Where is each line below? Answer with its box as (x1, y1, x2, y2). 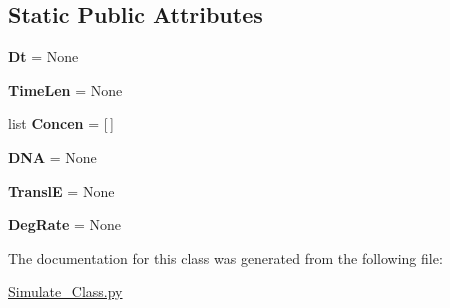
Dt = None (8, 46, 79, 67)
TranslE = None (8, 180, 115, 201)
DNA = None (8, 146, 97, 167)
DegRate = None (8, 214, 122, 235)
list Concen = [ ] (8, 113, 114, 134)
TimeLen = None (8, 79, 123, 100)
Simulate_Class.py (8, 281, 123, 302)
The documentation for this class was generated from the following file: (8, 247, 443, 268)
